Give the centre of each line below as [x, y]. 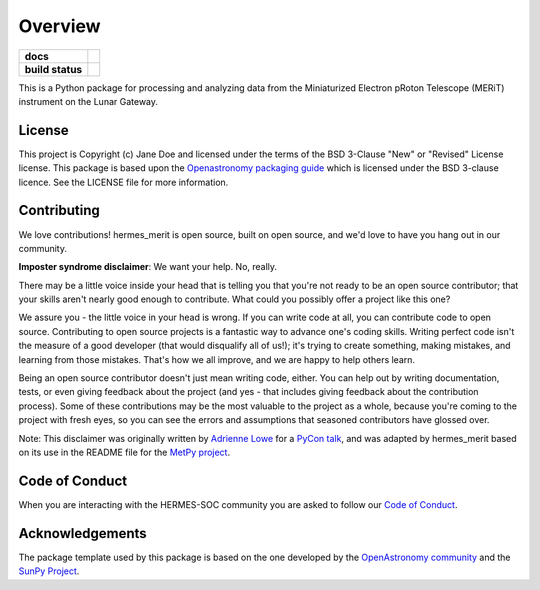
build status [53, 69]
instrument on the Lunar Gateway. [88, 101]
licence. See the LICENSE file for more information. [123, 182]
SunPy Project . [49, 571]
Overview [59, 26]
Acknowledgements [82, 533]
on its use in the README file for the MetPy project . [124, 452]
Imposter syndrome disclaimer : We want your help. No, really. [148, 267]
